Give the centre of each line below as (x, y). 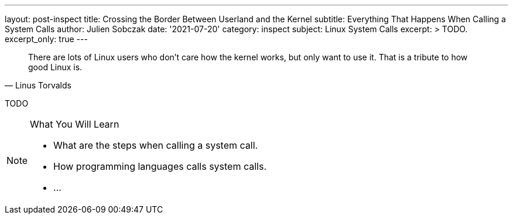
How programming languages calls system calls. (160, 166)
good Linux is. (55, 67)
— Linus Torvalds (38, 85)
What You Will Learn (75, 124)
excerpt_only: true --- (46, 39)
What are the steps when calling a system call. (156, 145)
